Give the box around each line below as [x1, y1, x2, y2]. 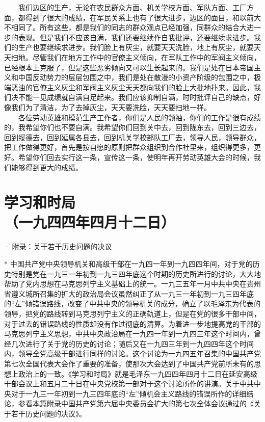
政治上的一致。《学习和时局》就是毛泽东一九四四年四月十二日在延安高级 [18, 368, 257, 379]
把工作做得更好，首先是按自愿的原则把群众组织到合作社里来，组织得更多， [4, 142, 254, 152]
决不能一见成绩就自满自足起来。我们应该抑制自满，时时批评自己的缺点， [11, 92, 254, 102]
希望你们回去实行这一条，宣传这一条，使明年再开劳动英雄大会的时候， [18, 151, 254, 162]
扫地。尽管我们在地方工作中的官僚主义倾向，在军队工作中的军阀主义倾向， [11, 51, 261, 62]
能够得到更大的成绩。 [11, 162, 83, 172]
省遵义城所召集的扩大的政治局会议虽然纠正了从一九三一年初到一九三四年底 [4, 288, 254, 299]
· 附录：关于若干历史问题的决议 [4, 241, 112, 252]
